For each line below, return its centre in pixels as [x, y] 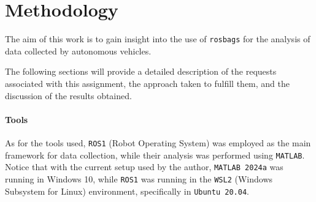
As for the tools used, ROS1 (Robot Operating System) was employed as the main [158, 142]
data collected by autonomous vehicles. [78, 50]
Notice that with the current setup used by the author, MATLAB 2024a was [144, 167]
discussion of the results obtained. [68, 95]
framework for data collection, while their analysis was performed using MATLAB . [155, 155]
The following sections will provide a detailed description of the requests [141, 71]
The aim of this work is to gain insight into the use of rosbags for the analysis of [158, 39]
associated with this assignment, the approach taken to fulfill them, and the [147, 83]
